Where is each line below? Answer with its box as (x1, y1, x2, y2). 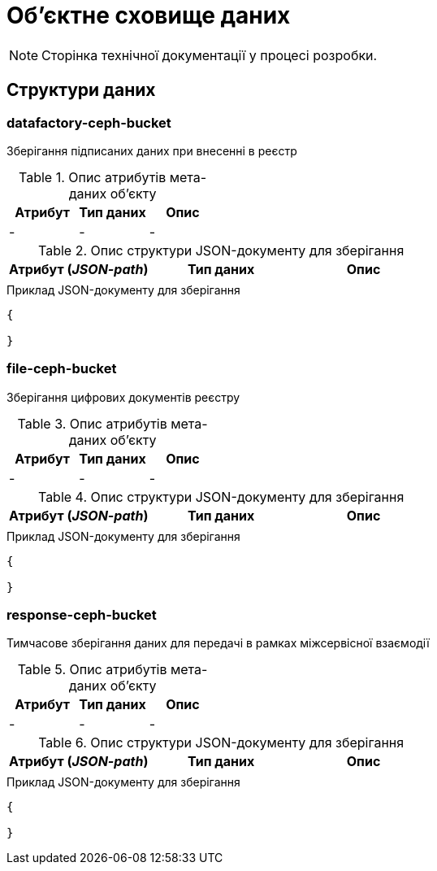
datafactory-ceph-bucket (6, 114, 171, 131)
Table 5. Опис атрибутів (17, 661, 167, 678)
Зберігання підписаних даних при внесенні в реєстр (6, 143, 297, 158)
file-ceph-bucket (6, 360, 117, 377)
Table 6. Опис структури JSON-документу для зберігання (38, 734, 405, 751)
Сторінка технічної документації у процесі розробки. (41, 46, 378, 63)
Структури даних (6, 80, 156, 101)
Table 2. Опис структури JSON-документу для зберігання (37, 242, 405, 259)
